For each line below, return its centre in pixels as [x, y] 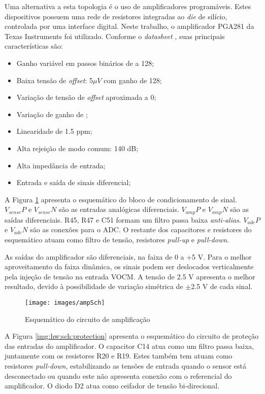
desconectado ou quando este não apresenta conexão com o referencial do [118, 375]
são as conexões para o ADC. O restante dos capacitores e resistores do [141, 229]
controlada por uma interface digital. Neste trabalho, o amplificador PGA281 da [129, 26]
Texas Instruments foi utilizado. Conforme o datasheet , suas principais [115, 36]
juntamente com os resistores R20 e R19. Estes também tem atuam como [119, 356]
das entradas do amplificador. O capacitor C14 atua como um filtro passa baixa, [129, 346]
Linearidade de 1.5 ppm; [54, 131]
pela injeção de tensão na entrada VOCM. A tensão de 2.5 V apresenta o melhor [130, 276]
